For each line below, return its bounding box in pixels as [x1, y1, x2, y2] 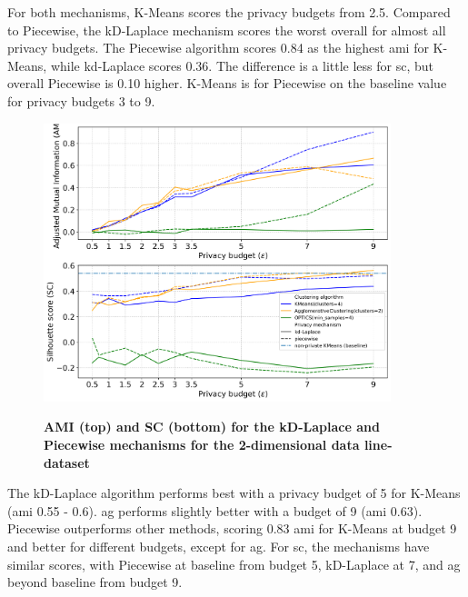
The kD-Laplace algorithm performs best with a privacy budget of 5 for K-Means [7, 483, 461, 502]
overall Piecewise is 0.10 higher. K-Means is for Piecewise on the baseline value [7, 74, 447, 93]
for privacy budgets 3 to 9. [7, 91, 155, 110]
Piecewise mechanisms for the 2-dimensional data [44, 434, 360, 453]
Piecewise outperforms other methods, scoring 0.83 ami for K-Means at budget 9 [7, 519, 457, 538]
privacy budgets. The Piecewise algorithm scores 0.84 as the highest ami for [7, 38, 429, 57]
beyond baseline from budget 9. [7, 572, 183, 592]
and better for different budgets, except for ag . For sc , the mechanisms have [7, 536, 430, 555]
